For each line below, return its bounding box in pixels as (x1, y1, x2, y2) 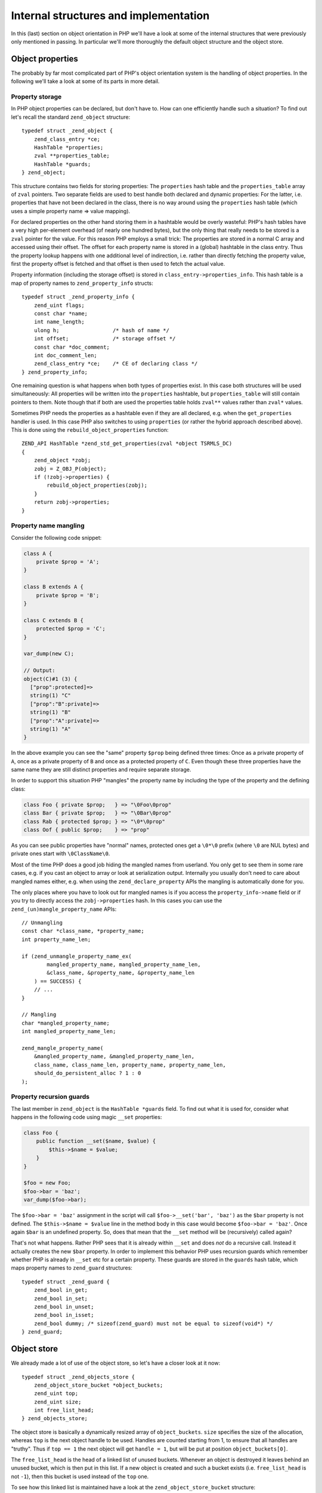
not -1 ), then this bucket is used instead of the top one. (11, 1473, 149, 1480)
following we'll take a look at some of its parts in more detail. (11, 78, 160, 85)
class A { (23, 550, 52, 557)
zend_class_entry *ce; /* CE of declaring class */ (33, 360, 198, 367)
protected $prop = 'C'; (36, 625, 106, 632)
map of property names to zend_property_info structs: (11, 279, 153, 287)
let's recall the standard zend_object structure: (11, 113, 131, 121)
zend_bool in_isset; (33, 1311, 94, 1319)
